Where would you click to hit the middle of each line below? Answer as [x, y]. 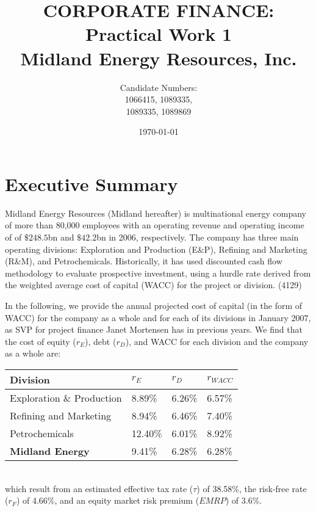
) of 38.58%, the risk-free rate [252, 488]
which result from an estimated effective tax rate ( [99, 488]
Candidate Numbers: [159, 87]
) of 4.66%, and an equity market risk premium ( [108, 500]
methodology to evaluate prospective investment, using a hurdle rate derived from [158, 273]
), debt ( [101, 341]
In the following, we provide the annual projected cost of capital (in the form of [154, 305]
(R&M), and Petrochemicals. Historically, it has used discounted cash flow [144, 261]
